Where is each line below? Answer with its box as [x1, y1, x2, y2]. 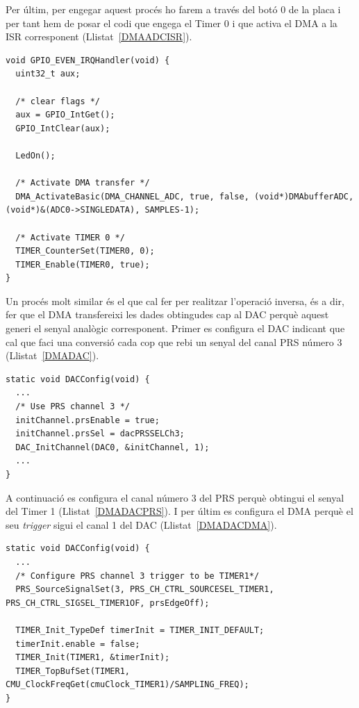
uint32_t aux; [15, 69, 81, 79]
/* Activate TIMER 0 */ [15, 232, 125, 242]
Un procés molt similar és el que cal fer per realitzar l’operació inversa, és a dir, [6, 293, 344, 308]
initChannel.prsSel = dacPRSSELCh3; [15, 429, 185, 439]
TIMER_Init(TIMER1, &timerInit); [15, 652, 170, 663]
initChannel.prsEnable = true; [15, 415, 160, 425]
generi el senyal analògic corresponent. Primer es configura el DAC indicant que [6, 321, 345, 336]
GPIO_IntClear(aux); [15, 123, 110, 133]
